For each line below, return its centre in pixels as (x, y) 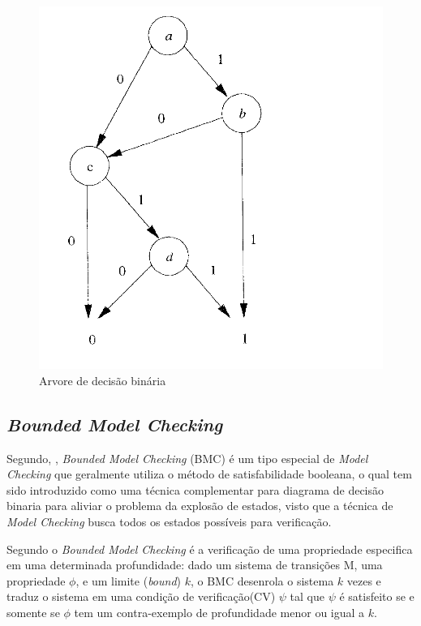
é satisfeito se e (377, 596)
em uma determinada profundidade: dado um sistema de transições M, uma (195, 565)
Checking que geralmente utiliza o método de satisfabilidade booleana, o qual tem (209, 474)
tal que (307, 596)
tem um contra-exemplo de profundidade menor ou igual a (219, 613)
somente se (33, 613)
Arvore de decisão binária (103, 380)
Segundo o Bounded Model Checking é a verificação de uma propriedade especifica (210, 549)
